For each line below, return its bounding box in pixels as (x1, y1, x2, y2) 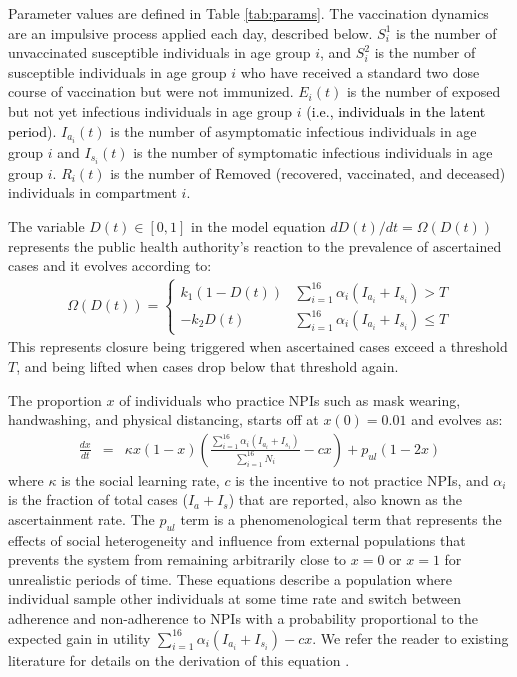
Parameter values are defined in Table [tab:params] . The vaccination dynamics (8, 3, 489, 23)
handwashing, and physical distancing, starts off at (8, 409, 319, 430)
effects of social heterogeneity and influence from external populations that (8, 529, 466, 550)
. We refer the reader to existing (312, 627, 509, 648)
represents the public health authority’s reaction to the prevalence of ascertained (8, 235, 502, 256)
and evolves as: (411, 409, 503, 430)
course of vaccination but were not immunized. (8, 81, 294, 102)
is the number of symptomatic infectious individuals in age (133, 141, 493, 162)
